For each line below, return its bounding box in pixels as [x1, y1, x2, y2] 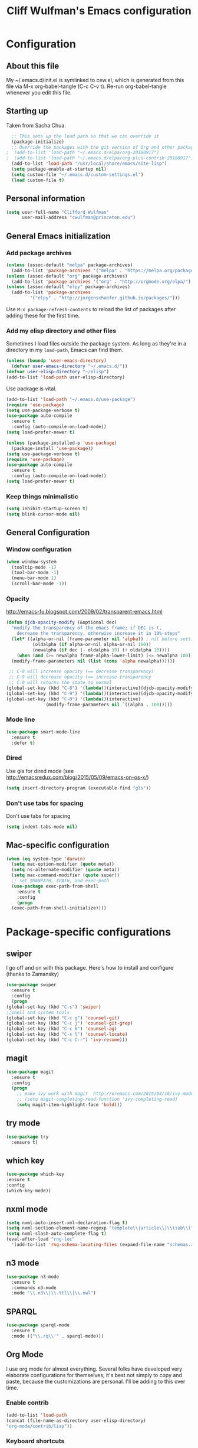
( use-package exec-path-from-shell [11, 883, 99, 889]
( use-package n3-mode [6, 1274, 60, 1280]
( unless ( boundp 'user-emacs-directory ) [6, 358, 107, 364]
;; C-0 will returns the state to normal [8, 680, 112, 686]
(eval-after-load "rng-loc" [6, 1236, 75, 1242]
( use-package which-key [6, 1171, 65, 1178]
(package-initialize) [11, 139, 65, 145]
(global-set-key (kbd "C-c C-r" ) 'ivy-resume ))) [6, 1037, 128, 1043]
